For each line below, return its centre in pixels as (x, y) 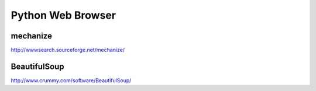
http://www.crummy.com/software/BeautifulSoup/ (71, 80)
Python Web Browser (63, 15)
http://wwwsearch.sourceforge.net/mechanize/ (68, 50)
